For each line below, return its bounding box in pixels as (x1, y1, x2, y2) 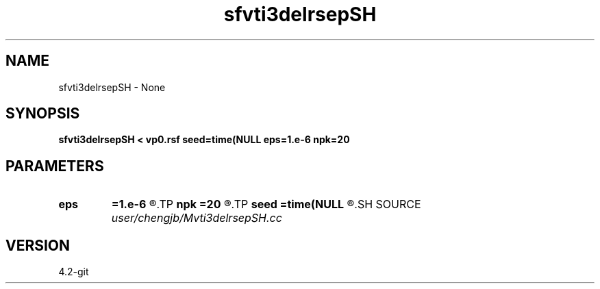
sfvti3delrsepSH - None (58, 81, 166, 93)
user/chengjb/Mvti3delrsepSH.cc (111, 211, 282, 225)
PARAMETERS (5, 157, 104, 175)
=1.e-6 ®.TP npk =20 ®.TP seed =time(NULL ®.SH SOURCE (111, 197, 421, 212)
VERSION (5, 236, 71, 254)
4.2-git (58, 266, 89, 278)
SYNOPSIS (5, 105, 80, 123)
